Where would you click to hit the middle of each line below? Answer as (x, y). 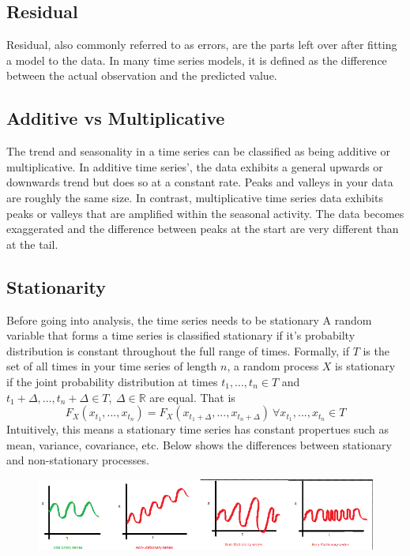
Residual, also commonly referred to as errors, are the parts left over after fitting (202, 45)
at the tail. (32, 244)
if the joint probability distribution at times (112, 381)
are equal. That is (192, 397)
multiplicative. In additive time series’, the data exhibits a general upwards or (195, 166)
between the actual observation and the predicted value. (142, 75)
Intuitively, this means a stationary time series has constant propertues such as (197, 429)
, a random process (273, 366)
